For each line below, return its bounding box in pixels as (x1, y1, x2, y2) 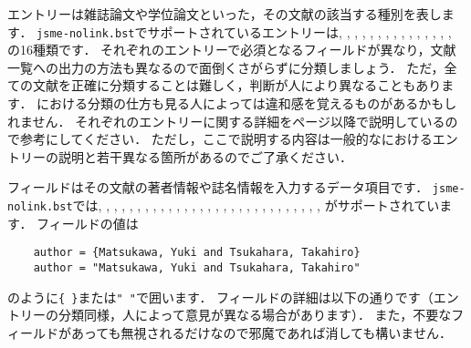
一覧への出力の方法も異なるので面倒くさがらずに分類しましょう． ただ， (7, 57, 445, 77)
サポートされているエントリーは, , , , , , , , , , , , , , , (147, 22, 452, 41)
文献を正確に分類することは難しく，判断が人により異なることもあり (32, 76, 442, 95)
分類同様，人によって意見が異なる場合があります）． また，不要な (58, 305, 452, 324)
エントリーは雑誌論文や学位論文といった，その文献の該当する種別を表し (7, 5, 442, 23)
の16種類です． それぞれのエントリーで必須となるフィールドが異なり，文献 (7, 40, 456, 59)
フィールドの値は (37, 213, 139, 232)
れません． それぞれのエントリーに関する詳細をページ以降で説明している (7, 111, 445, 130)
